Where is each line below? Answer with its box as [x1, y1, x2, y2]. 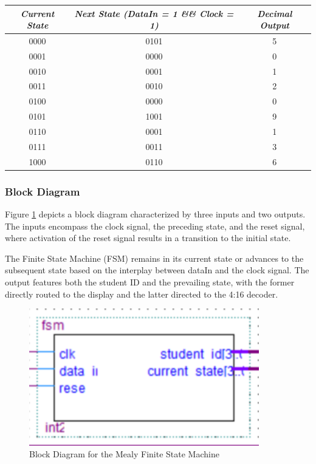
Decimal [257, 7, 292, 19]
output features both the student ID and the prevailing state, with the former [5, 275, 295, 288]
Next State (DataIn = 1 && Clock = [74, 7, 234, 19]
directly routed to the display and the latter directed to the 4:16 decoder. [5, 287, 278, 300]
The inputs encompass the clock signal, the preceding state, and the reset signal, [5, 219, 305, 232]
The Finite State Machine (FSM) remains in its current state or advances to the [5, 251, 304, 264]
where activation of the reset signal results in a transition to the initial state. [5, 231, 291, 244]
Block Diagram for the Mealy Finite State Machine [29, 448, 219, 460]
